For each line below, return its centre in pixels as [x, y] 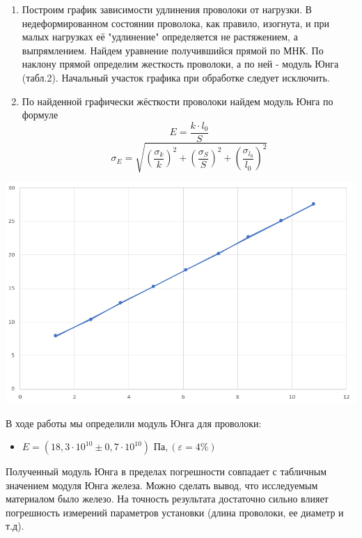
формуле [40, 115]
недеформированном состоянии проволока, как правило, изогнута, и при [176, 23]
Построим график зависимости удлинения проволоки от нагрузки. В [167, 9]
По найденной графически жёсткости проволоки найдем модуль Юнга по [178, 101]
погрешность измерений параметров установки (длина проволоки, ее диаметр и [175, 512]
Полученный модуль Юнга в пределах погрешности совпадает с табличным [166, 471]
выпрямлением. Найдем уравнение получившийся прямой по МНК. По [173, 50]
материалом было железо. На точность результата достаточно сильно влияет [167, 499]
